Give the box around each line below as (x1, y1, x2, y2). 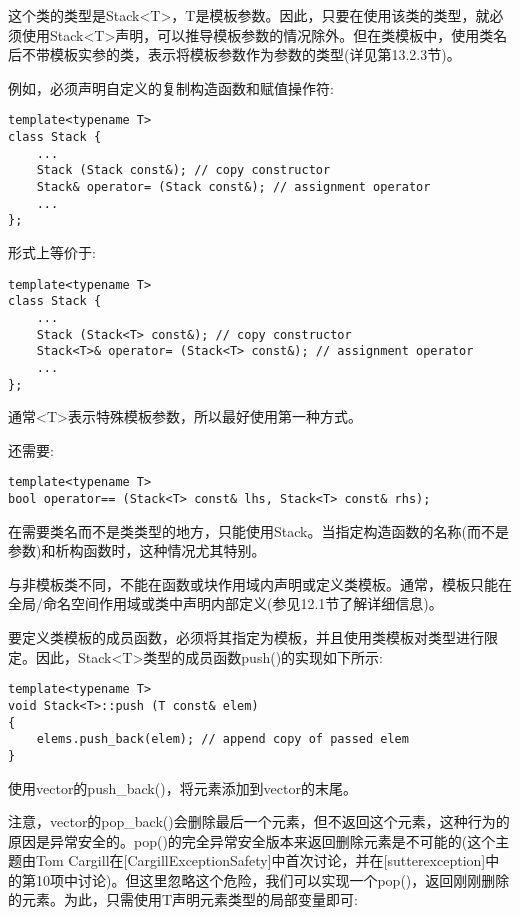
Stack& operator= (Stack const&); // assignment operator (36, 180, 431, 194)
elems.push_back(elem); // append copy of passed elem (36, 732, 409, 747)
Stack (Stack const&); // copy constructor (36, 163, 331, 178)
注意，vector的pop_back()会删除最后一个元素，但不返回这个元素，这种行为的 (8, 811, 510, 832)
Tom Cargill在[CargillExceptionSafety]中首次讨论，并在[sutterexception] (35, 850, 486, 871)
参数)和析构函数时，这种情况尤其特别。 (8, 540, 266, 561)
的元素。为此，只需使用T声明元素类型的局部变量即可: (8, 889, 358, 910)
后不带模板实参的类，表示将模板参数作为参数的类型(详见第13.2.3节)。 (8, 44, 461, 65)
